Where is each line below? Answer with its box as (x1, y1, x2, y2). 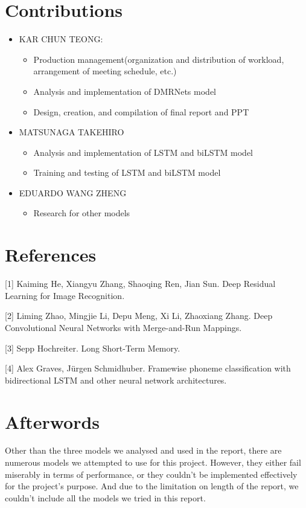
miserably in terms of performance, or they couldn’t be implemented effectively (5, 468, 298, 480)
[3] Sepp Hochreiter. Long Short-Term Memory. (5, 341, 180, 354)
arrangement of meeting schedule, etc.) (33, 65, 177, 77)
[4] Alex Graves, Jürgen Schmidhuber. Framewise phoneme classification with (5, 362, 291, 375)
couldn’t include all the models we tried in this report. (5, 491, 206, 504)
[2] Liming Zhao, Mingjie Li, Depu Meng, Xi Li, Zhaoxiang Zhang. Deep (5, 309, 273, 322)
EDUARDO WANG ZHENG (19, 186, 127, 199)
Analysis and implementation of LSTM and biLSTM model (33, 146, 253, 158)
